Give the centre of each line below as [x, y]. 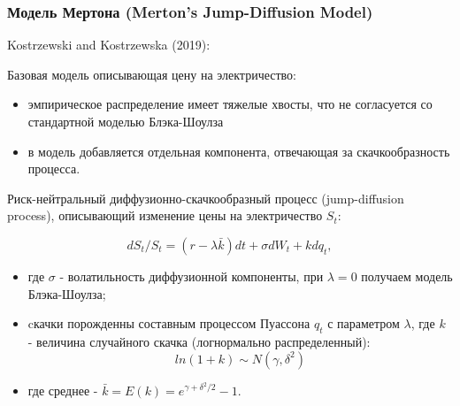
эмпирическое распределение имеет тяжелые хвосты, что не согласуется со [230, 104]
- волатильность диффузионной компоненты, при [192, 276]
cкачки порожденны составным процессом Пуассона [169, 323]
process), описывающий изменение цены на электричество [165, 215]
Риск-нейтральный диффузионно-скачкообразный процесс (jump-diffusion [206, 198]
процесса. [54, 169]
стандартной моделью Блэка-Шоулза [126, 121]
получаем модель [407, 276]
